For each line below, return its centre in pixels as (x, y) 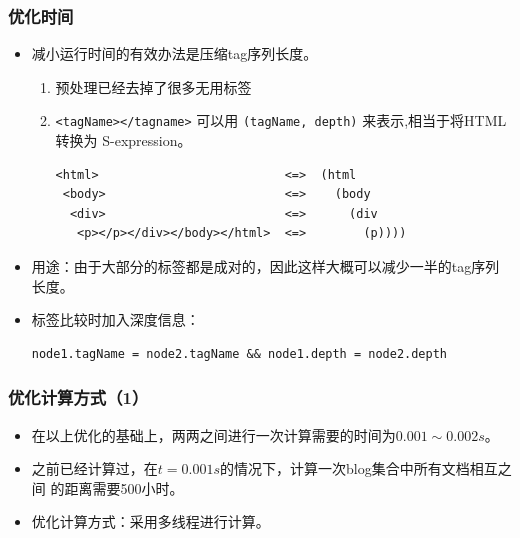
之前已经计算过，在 (94, 468)
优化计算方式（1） (78, 397)
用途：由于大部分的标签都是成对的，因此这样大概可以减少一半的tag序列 (265, 266)
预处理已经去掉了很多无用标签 (153, 86)
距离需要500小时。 (124, 487)
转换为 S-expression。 (123, 140)
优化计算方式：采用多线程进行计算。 (150, 521)
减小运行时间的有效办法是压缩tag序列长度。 (174, 53)
